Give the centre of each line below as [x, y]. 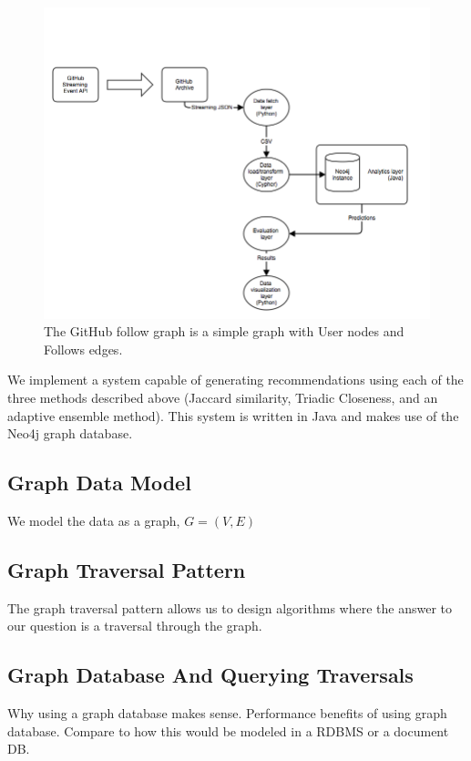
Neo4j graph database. [70, 433]
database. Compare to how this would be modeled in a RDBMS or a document [228, 730]
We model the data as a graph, [94, 521]
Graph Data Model [99, 483]
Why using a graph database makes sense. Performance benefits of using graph [227, 713]
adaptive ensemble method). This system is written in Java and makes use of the [233, 415]
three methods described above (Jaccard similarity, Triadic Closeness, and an [223, 398]
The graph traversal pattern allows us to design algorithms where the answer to [230, 607]
